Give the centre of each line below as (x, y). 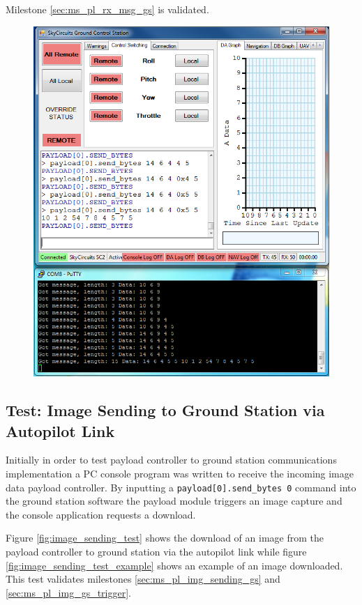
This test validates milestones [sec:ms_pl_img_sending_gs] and (143, 579)
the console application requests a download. (101, 514)
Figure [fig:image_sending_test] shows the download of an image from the (165, 538)
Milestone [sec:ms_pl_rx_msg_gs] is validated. (107, 9)
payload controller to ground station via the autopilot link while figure (156, 552)
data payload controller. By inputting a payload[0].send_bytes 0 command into (181, 487)
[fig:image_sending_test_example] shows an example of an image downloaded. (174, 565)
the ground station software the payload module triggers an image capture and (174, 501)
